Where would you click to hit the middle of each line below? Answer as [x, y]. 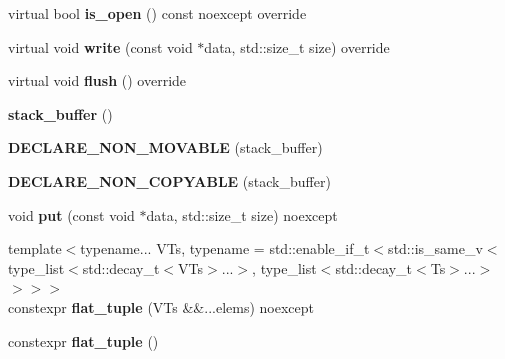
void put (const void [71, 214]
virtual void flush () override [97, 80]
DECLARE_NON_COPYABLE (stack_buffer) [169, 180]
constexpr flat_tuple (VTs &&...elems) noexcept [161, 306]
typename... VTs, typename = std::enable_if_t [225, 248]
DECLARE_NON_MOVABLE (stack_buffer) [165, 147]
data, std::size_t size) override [297, 46]
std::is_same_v [435, 248]
